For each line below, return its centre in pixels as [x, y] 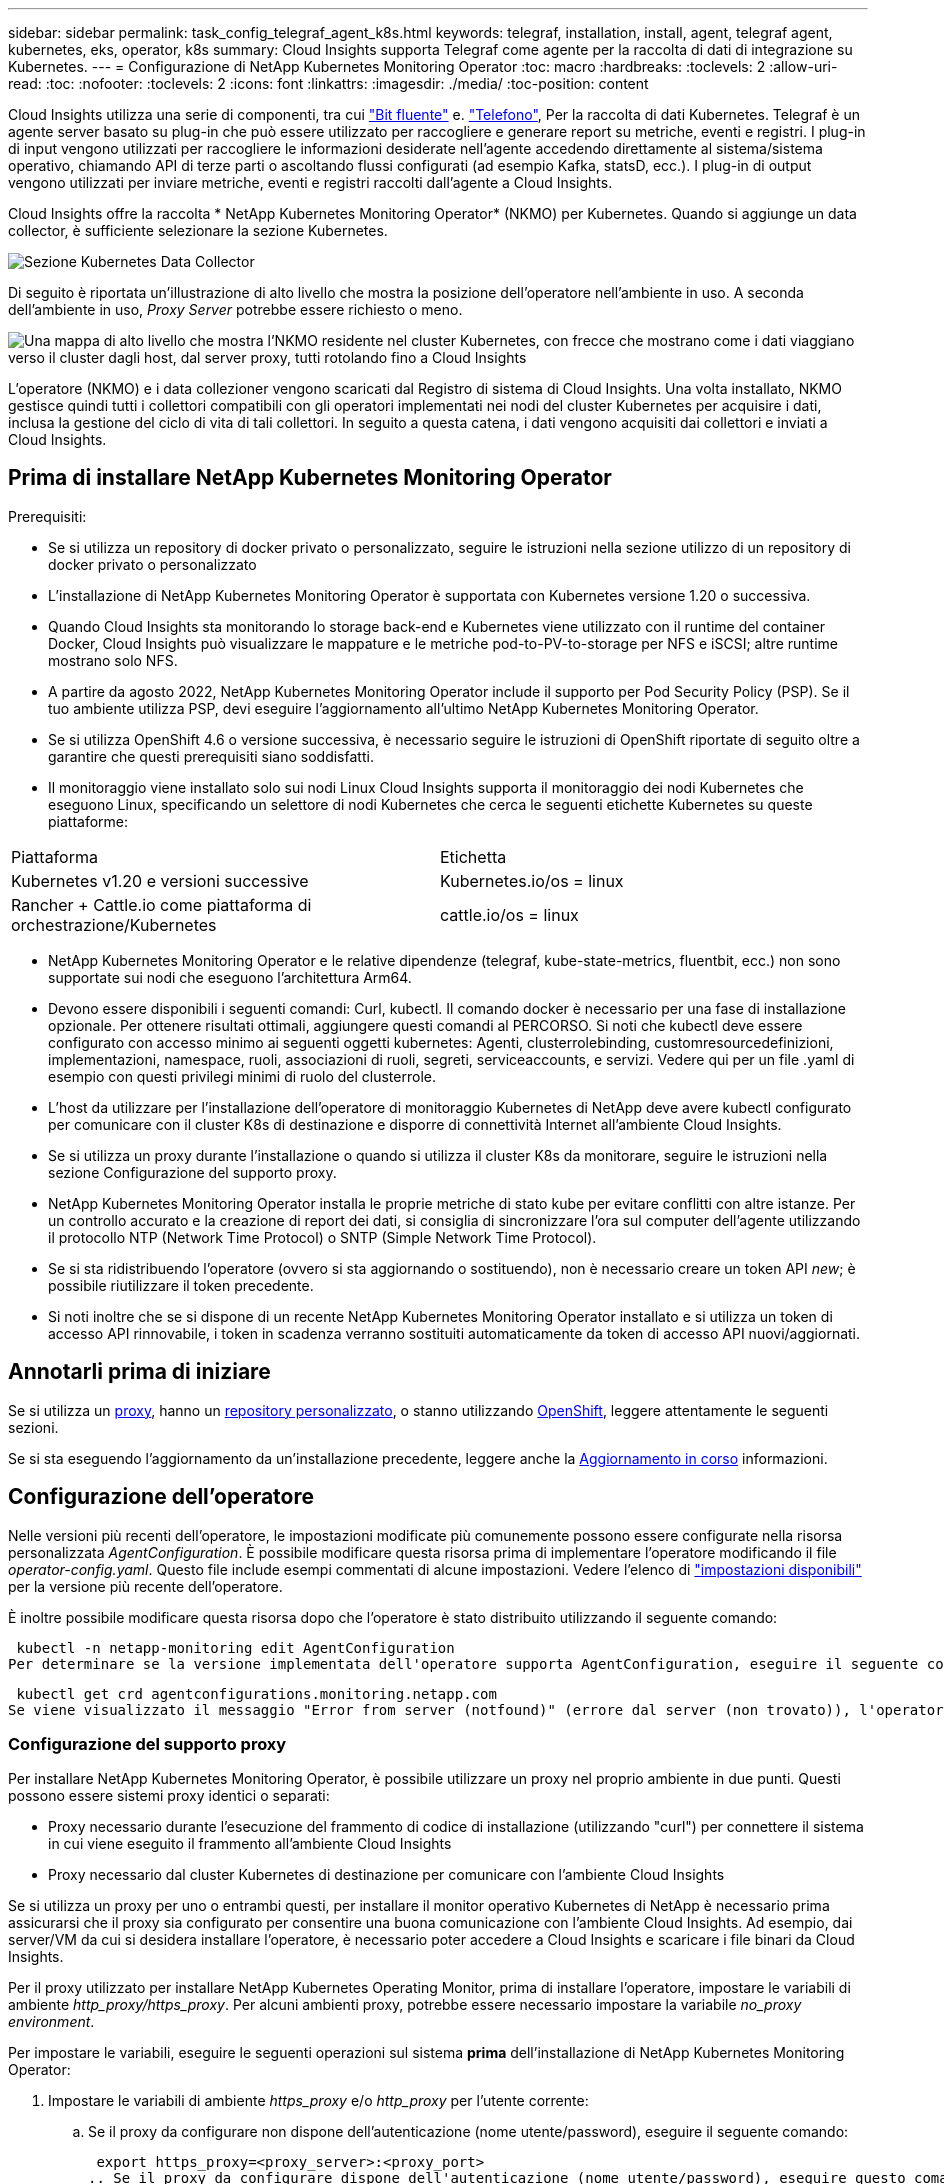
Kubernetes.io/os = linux [532, 880]
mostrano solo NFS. [113, 660]
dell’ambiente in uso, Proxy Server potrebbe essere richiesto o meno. [235, 309]
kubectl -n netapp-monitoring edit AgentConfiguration [235, 1647]
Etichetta [473, 856]
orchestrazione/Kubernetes [114, 924]
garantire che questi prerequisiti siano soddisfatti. [211, 756]
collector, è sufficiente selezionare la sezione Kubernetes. [198, 230]
